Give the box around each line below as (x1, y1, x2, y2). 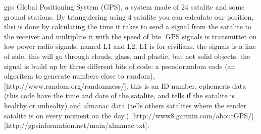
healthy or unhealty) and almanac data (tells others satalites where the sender (4, 100, 246, 110)
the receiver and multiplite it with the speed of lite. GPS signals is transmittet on (4, 31, 257, 41)
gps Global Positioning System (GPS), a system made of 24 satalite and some (4, 2, 245, 12)
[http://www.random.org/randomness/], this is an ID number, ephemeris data (4, 80, 246, 91)
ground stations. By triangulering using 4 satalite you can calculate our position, (4, 11, 254, 22)
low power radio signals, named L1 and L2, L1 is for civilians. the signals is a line (4, 41, 256, 51)
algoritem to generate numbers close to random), (4, 71, 155, 81)
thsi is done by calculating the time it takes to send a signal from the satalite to (4, 21, 252, 32)
